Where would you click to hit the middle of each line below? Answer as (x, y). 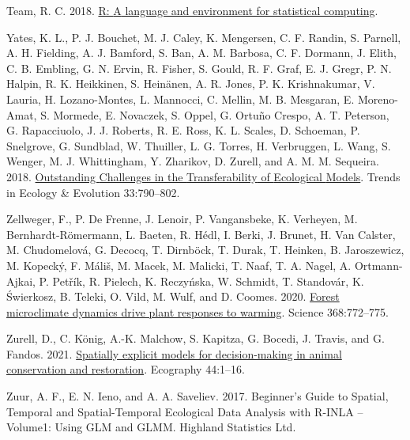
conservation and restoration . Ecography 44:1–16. (126, 369)
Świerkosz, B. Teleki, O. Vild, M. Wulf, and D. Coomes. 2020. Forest (173, 296)
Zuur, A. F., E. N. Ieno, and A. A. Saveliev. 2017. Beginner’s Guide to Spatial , (197, 396)
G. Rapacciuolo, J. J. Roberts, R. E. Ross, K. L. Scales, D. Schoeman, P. (183, 130)
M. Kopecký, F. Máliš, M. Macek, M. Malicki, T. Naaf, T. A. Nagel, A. (179, 265)
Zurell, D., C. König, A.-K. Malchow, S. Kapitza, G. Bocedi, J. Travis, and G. (196, 338)
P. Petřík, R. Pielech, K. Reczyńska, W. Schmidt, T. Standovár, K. (201, 281)
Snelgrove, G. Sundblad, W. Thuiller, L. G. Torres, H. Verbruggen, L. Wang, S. (199, 145)
